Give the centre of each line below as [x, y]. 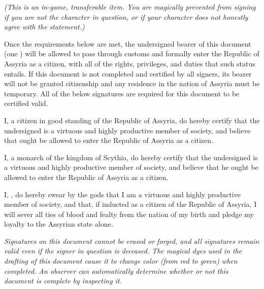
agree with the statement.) [44, 27]
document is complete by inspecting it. [63, 281]
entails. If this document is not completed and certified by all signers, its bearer [128, 73]
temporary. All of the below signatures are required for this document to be [122, 93]
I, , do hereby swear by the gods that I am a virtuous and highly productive [122, 194]
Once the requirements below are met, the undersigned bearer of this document [128, 43]
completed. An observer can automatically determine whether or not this [116, 270]
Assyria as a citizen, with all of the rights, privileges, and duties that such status [130, 63]
